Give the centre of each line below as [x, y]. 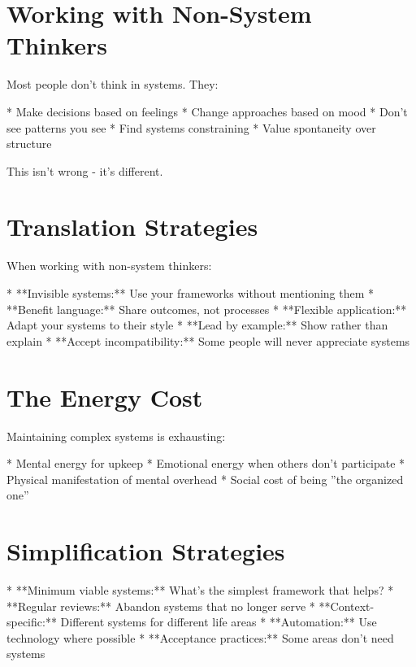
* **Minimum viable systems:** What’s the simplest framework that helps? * [200, 590]
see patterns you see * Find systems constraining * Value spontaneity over [191, 127]
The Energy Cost [105, 397]
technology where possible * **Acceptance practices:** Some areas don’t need [200, 637]
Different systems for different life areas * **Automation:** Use [219, 622]
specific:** [32, 622]
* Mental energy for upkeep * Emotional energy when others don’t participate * [206, 463]
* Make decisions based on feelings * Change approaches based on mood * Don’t [207, 111]
